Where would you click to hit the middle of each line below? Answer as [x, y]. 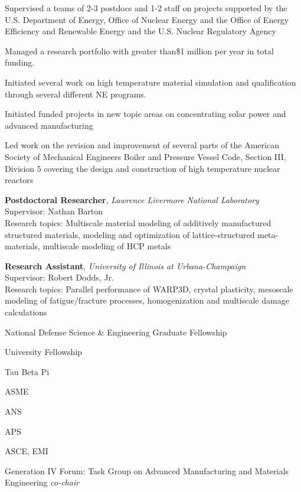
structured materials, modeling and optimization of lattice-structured [130, 234]
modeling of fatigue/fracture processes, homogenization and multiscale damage [147, 300]
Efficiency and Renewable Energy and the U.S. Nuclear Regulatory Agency [140, 31]
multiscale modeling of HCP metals [107, 246]
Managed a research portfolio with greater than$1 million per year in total [139, 50]
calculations [26, 312]
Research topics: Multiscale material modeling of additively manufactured [138, 222]
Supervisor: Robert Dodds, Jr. [59, 277]
